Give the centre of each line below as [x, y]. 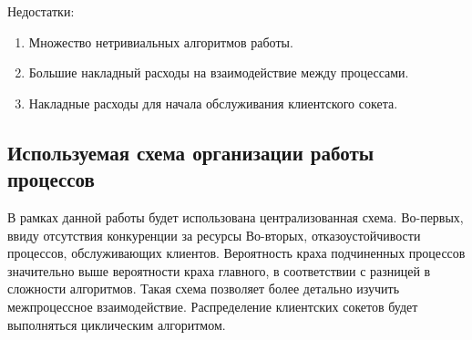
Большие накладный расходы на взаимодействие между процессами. [219, 72]
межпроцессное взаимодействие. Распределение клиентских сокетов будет [213, 306]
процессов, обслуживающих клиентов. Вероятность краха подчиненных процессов [236, 253]
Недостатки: [41, 11]
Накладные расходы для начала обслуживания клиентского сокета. [213, 103]
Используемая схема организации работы [191, 152]
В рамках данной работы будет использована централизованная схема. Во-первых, [236, 216]
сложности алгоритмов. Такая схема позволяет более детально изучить [204, 288]
